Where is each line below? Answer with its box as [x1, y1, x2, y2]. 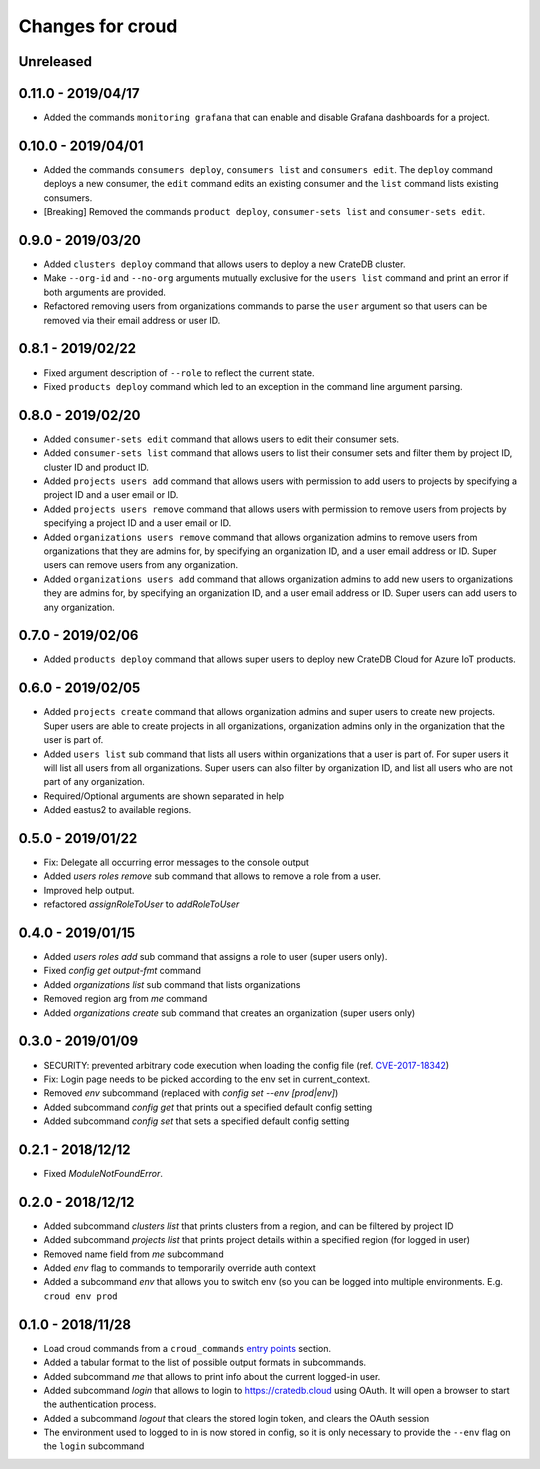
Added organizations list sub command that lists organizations [43, 978, 301, 990]
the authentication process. [43, 1398, 157, 1410]
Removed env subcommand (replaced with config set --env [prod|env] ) [43, 1087, 339, 1099]
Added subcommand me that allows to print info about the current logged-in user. [43, 1370, 381, 1382]
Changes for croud [18, 15, 178, 37]
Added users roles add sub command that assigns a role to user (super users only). [43, 951, 388, 963]
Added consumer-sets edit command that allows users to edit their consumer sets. [43, 433, 400, 445]
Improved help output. [43, 884, 135, 896]
